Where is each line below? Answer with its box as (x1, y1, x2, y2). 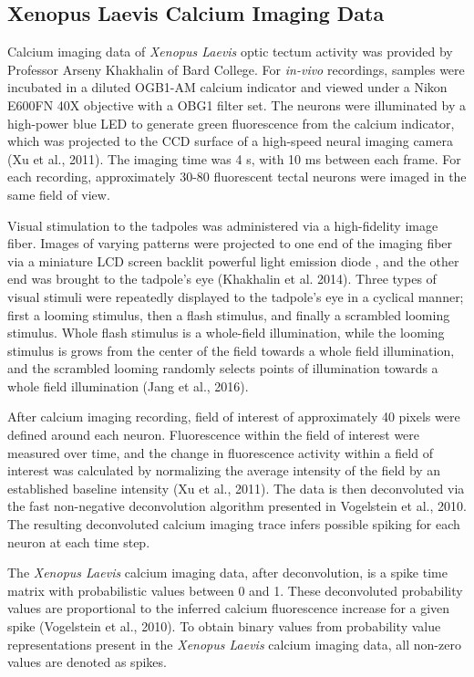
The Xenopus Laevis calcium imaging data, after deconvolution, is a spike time (7, 563, 448, 582)
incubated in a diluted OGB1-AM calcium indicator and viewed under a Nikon (7, 78, 448, 97)
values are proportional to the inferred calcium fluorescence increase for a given (7, 599, 450, 618)
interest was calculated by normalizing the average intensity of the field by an (7, 461, 441, 480)
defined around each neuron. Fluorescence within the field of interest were (7, 425, 420, 444)
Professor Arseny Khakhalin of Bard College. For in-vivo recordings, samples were (7, 59, 465, 78)
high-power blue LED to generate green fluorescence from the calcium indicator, (7, 113, 455, 132)
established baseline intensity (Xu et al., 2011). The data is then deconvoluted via (7, 478, 465, 497)
